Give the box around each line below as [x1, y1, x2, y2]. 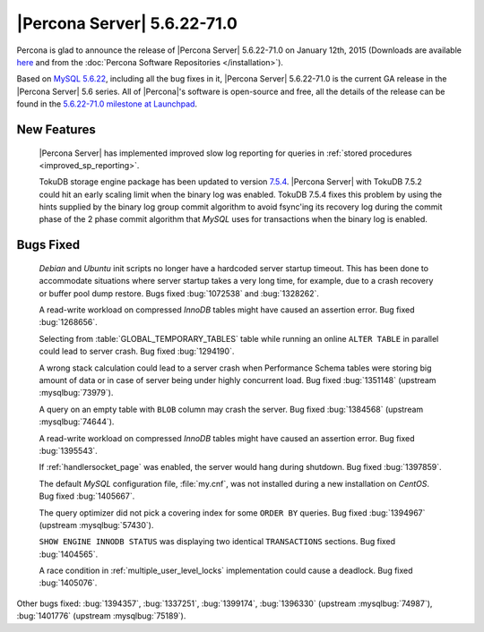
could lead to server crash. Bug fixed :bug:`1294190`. [39, 346, 235, 357]
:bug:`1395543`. [39, 445, 98, 456]
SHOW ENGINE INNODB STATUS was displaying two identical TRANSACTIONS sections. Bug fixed [39, 536, 396, 547]
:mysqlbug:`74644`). [39, 416, 115, 427]
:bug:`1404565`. [39, 549, 99, 559]
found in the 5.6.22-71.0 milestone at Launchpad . [16, 98, 197, 109]
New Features [16, 122, 96, 137]
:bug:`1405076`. [39, 577, 98, 588]
